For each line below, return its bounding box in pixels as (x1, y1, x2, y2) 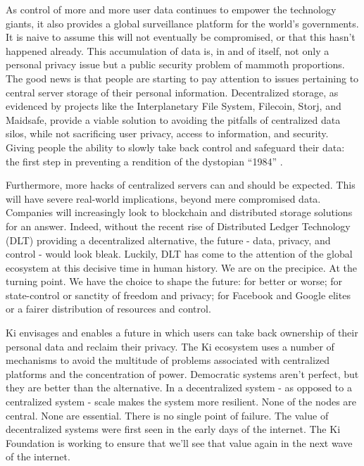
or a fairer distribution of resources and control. (6, 301, 211, 316)
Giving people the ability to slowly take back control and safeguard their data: (6, 139, 345, 154)
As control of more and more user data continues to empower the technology (6, 2, 337, 16)
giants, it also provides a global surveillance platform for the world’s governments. (6, 15, 359, 30)
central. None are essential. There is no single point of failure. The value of (6, 408, 329, 422)
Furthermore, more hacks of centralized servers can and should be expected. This (6, 177, 356, 192)
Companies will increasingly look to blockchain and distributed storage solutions (6, 205, 353, 220)
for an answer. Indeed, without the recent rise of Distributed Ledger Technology (6, 218, 351, 233)
